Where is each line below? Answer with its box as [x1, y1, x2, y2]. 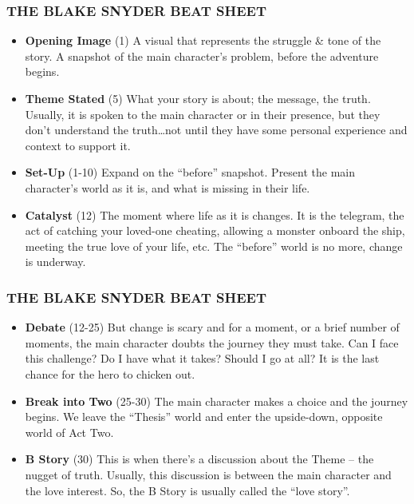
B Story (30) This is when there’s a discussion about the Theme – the [25, 450, 374, 467]
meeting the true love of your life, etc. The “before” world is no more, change [25, 237, 403, 254]
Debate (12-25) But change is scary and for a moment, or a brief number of [25, 319, 400, 335]
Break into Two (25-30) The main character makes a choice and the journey [25, 392, 408, 409]
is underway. [25, 253, 86, 270]
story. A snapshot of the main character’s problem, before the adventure [25, 47, 379, 64]
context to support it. [25, 137, 131, 153]
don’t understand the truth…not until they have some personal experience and [25, 121, 408, 138]
